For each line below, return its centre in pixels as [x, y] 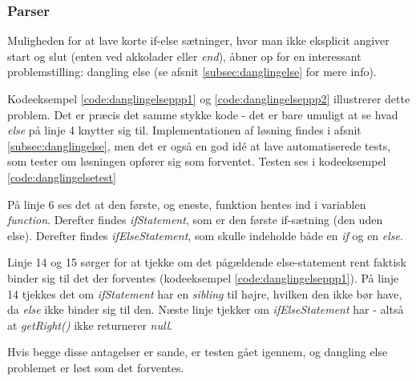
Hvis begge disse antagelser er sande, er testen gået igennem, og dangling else [198, 352]
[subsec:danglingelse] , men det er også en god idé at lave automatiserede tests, [199, 145]
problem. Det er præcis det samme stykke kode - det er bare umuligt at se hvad [203, 114]
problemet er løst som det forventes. [96, 367]
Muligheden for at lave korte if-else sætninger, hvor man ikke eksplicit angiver [198, 40]
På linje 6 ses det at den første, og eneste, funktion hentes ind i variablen [187, 204]
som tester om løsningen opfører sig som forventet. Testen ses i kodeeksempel [197, 161]
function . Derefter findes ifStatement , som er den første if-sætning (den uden [195, 220]
